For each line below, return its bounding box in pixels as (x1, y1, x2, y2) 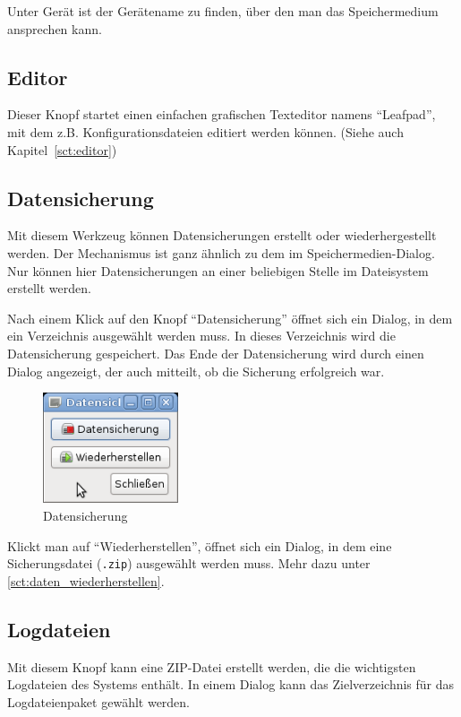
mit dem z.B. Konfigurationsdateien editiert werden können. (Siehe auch (7, 122, 404, 141)
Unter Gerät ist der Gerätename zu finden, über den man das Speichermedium (7, 2, 439, 20)
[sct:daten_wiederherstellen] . (7, 571, 165, 590)
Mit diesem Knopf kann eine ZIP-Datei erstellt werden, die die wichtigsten (7, 657, 416, 676)
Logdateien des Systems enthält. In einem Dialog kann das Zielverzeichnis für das (7, 675, 455, 694)
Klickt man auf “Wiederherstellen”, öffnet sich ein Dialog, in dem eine (7, 536, 392, 555)
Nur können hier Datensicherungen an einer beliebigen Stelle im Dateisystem (7, 261, 429, 280)
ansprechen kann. (7, 19, 102, 38)
